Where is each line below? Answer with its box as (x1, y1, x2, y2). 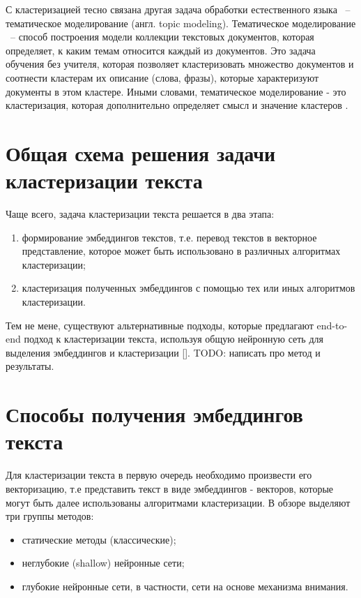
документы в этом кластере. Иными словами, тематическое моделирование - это (6, 84, 346, 98)
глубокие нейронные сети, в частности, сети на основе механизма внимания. (22, 578, 348, 593)
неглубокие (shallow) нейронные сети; (22, 555, 185, 570)
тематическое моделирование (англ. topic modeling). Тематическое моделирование (6, 15, 356, 30)
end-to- (316, 317, 348, 332)
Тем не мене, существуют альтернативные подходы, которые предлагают (6, 317, 314, 332)
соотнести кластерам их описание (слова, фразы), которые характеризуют (6, 70, 319, 84)
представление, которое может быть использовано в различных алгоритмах (22, 244, 341, 258)
